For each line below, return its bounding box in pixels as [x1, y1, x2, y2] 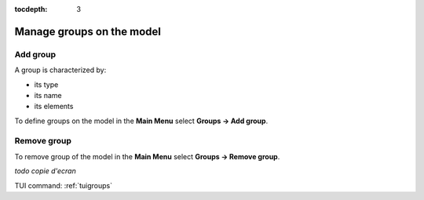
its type [34, 79, 59, 89]
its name [34, 90, 62, 100]
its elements [34, 102, 74, 111]
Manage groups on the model [14, 24, 161, 38]
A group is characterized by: [14, 65, 107, 75]
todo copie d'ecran [14, 166, 76, 176]
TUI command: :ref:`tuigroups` [14, 180, 113, 190]
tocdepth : [14, 5, 48, 13]
